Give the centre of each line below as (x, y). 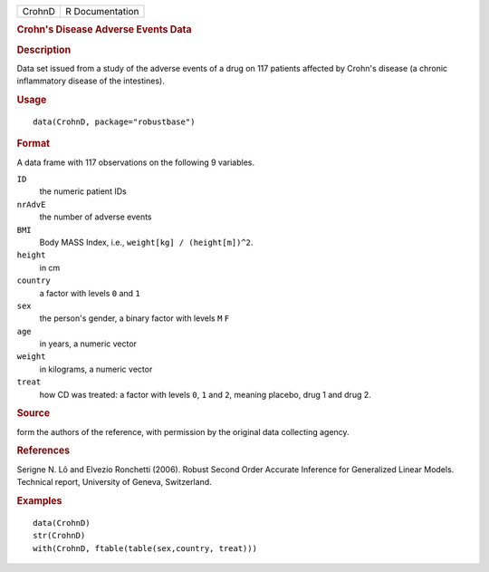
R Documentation (102, 11)
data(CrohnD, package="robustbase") (114, 121)
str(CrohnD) (59, 536)
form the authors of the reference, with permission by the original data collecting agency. (183, 431)
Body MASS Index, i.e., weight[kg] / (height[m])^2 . (146, 242)
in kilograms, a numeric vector (96, 369)
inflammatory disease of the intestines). (91, 81)
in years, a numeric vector (88, 344)
